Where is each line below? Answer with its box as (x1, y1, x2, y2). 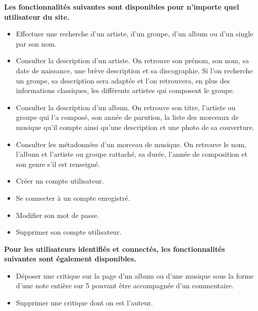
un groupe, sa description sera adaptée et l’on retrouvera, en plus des (16, 75, 230, 85)
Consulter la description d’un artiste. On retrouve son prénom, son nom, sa (16, 55, 249, 66)
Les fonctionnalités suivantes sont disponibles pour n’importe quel (4, 2, 239, 12)
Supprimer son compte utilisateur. (16, 227, 122, 237)
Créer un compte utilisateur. (16, 175, 104, 186)
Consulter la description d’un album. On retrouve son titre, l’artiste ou (16, 102, 236, 112)
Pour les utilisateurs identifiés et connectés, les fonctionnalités (4, 243, 225, 254)
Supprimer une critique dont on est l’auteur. (16, 297, 153, 308)
